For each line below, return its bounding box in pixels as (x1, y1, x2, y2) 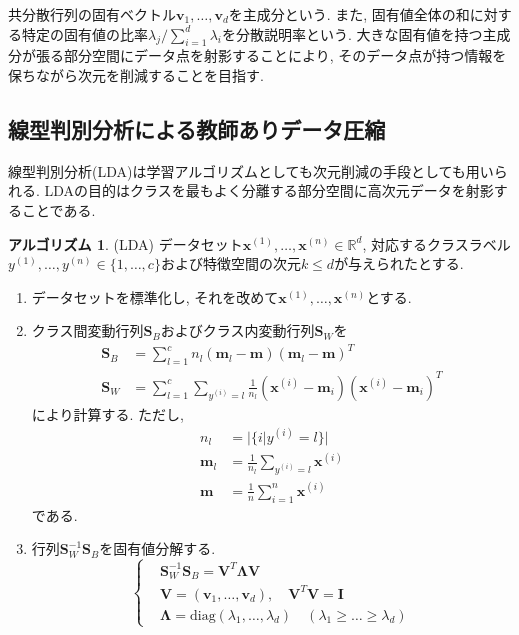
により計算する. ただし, (31, 403, 184, 424)
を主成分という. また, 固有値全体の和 (228, 4, 470, 24)
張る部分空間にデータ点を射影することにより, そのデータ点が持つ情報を (35, 45, 507, 66)
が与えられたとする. (334, 253, 464, 274)
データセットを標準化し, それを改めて (31, 286, 279, 307)
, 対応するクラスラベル (362, 233, 511, 254)
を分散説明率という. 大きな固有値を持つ (222, 23, 483, 44)
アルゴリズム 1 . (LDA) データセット (8, 233, 243, 254)
